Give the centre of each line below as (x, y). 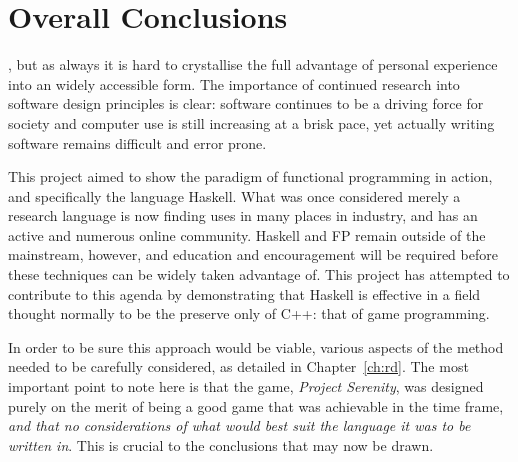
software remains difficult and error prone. (137, 142)
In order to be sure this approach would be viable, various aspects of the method (256, 346)
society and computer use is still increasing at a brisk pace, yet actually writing (251, 122)
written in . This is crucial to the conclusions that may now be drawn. (221, 444)
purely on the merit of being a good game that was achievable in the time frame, (256, 405)
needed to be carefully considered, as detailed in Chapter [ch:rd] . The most (238, 366)
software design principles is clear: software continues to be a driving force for (246, 103)
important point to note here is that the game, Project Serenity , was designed (246, 386)
